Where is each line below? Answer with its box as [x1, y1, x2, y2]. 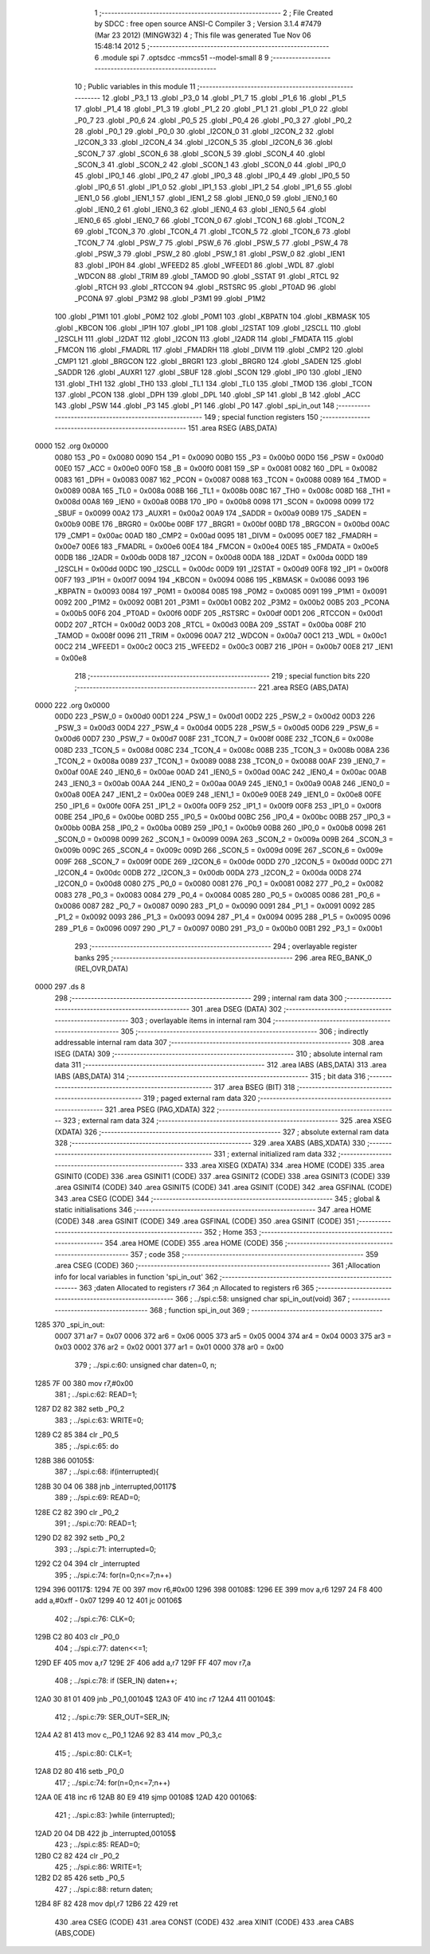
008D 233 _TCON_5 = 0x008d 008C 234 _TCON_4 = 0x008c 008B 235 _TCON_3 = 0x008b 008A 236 [54, 745, 390, 754]
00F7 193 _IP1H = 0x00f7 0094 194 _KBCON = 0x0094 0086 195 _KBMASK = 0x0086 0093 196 [54, 575, 369, 585]
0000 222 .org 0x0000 [34, 701, 111, 711]
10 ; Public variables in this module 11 [74, 82, 196, 92]
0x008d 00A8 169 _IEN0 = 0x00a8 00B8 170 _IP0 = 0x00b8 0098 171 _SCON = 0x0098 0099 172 [54, 497, 374, 507]
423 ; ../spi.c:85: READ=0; [54, 1840, 141, 1850]
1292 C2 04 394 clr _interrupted [34, 1559, 140, 1568]
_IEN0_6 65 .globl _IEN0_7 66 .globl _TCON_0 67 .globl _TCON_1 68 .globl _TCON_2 [74, 216, 346, 225]
